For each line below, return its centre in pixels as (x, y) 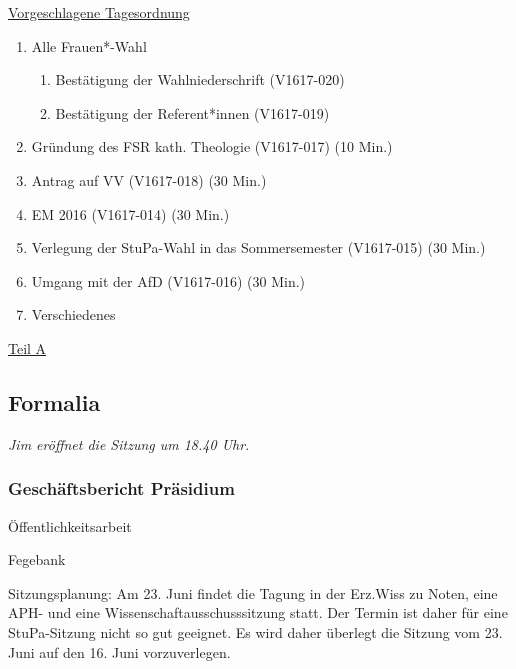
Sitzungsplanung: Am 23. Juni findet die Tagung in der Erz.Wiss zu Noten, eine (253, 592)
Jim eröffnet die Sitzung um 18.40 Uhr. (129, 443)
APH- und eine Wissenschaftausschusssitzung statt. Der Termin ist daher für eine (258, 612)
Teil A (27, 347)
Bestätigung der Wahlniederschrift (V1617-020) (200, 79)
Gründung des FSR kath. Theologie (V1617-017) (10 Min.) (212, 146)
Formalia (54, 401)
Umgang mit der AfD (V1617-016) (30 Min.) (168, 280)
